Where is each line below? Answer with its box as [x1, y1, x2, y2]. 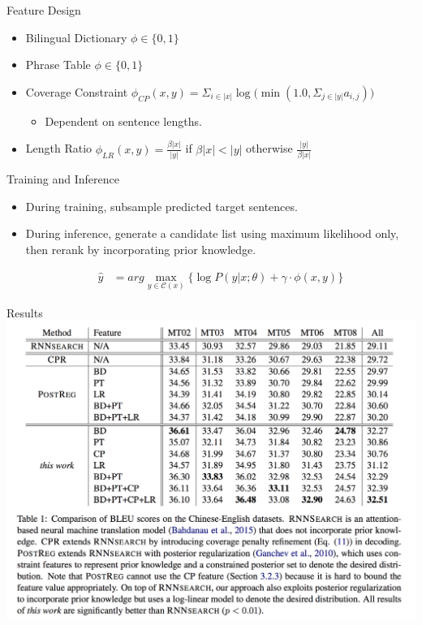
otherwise [246, 140, 293, 157]
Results [6, 304, 43, 321]
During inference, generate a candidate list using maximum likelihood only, [25, 225, 399, 242]
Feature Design [6, 2, 81, 18]
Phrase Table [25, 56, 91, 73]
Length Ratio [25, 140, 93, 157]
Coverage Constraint [25, 83, 128, 100]
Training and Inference [6, 170, 119, 187]
